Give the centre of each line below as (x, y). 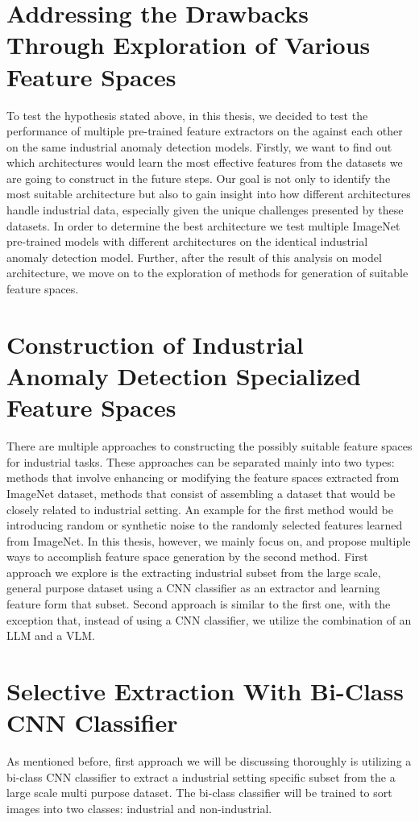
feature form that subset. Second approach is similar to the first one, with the (199, 604)
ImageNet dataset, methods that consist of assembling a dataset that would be (201, 493)
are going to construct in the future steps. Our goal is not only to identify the (199, 178)
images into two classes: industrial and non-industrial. (139, 808)
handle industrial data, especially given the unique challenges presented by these (205, 210)
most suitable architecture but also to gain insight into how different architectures (209, 194)
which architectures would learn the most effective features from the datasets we (205, 162)
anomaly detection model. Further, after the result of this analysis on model (194, 257)
